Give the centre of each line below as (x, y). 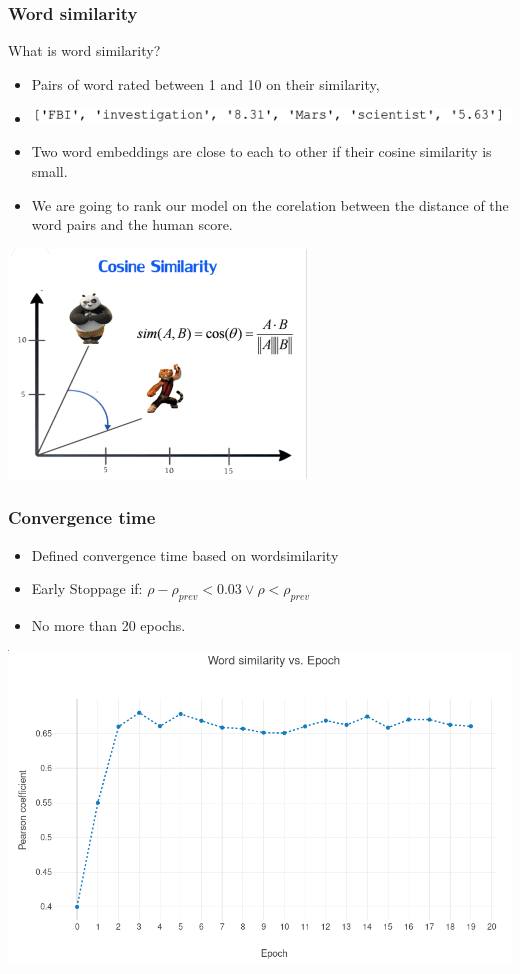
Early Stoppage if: (87, 588)
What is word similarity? (84, 50)
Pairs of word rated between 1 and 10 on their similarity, (205, 83)
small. (49, 171)
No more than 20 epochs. (108, 625)
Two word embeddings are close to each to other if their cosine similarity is (261, 151)
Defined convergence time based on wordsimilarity (185, 554)
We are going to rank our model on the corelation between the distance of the (270, 204)
